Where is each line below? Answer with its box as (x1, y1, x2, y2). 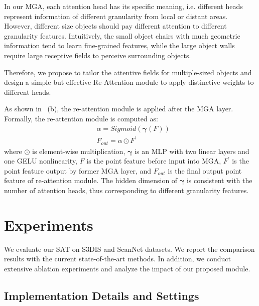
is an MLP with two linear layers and (135, 145, 249, 156)
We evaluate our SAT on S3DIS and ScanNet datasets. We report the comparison (4, 243, 255, 254)
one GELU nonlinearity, (4, 156, 78, 166)
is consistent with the (186, 175, 252, 186)
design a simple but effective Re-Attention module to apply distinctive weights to (4, 77, 254, 87)
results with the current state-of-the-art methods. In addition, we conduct (4, 253, 231, 264)
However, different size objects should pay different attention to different (4, 21, 227, 31)
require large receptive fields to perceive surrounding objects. (4, 50, 191, 60)
